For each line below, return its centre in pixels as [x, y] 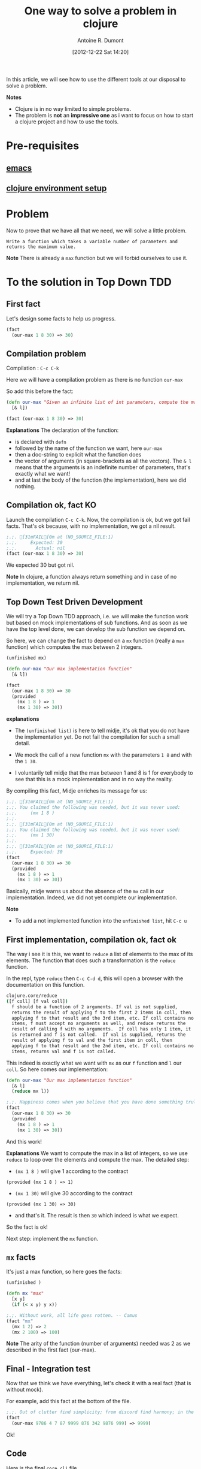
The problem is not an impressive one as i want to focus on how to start [104, 115]
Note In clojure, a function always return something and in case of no [92, 577]
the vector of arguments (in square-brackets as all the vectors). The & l [103, 461]
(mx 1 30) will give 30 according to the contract [74, 1193]
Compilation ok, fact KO [51, 505]
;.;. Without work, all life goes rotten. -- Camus [72, 1315]
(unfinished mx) [26, 658]
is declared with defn [41, 442]
